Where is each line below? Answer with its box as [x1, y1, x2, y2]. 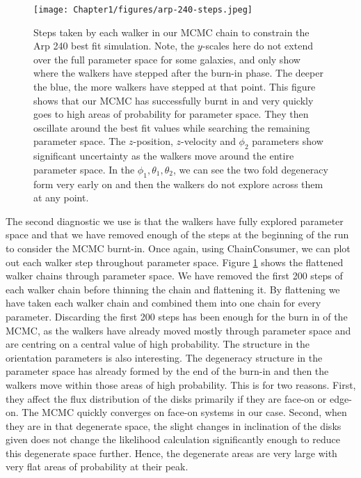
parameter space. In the [33, 162, 135, 176]
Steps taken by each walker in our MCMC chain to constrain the [33, 24, 310, 39]
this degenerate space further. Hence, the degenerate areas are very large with [6, 445, 337, 460]
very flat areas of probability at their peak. [6, 459, 188, 474]
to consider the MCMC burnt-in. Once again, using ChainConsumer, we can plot [6, 240, 351, 255]
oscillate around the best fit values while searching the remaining [33, 120, 310, 134]
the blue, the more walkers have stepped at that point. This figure [33, 79, 316, 94]
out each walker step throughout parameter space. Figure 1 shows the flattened [6, 254, 344, 269]
